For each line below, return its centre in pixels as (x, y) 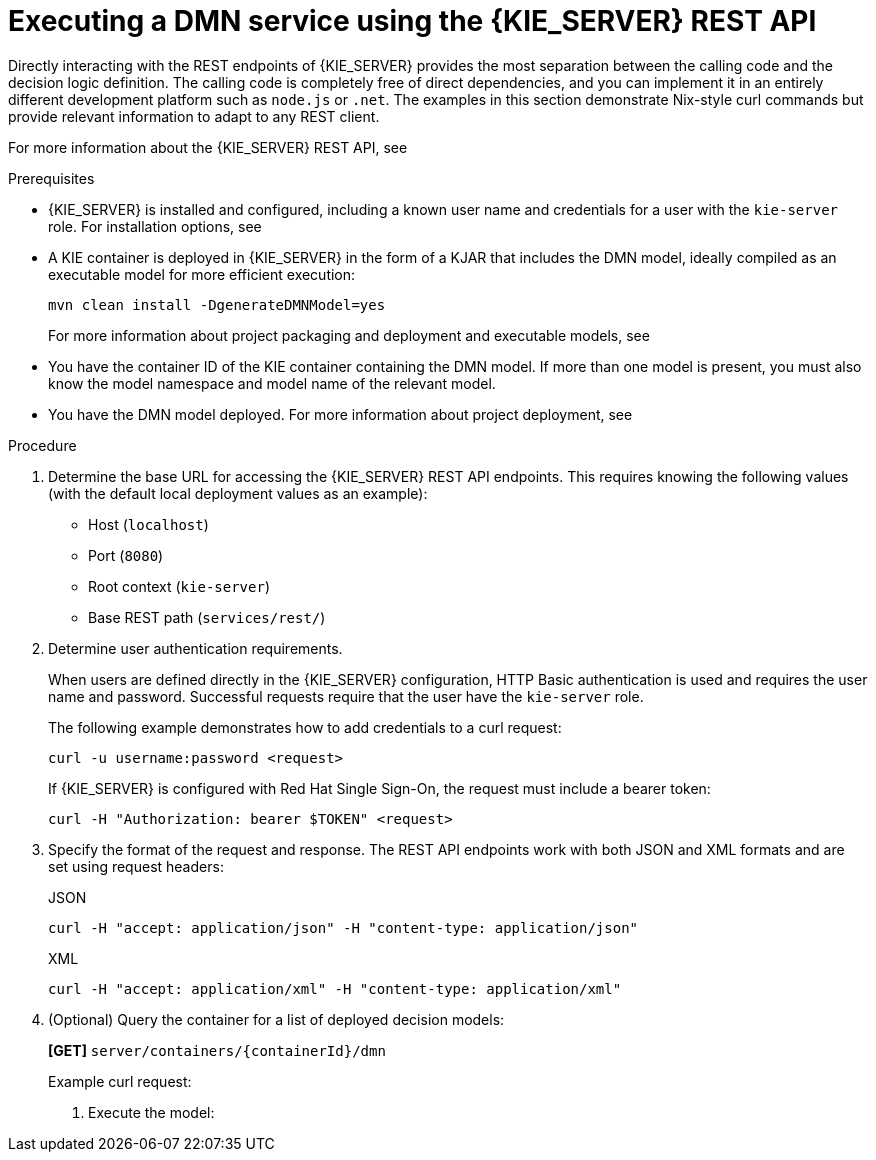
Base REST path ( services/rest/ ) (207, 617)
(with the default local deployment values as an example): (238, 493)
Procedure (42, 445)
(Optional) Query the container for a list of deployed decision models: (276, 1019)
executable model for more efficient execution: (202, 274)
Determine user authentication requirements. (195, 648)
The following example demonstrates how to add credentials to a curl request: (305, 727)
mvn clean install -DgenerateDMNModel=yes (217, 304)
